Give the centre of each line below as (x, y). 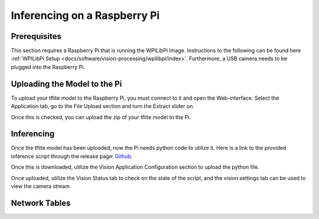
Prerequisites (36, 36)
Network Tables (41, 203)
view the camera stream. (41, 186)
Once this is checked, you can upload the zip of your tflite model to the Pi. (101, 117)
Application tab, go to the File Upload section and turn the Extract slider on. (102, 106)
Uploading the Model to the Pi (66, 84)
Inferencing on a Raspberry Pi (85, 15)
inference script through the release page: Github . (72, 156)
